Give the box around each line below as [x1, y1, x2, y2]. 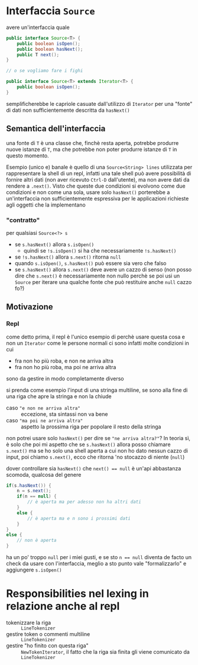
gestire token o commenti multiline [6, 631, 90, 638]
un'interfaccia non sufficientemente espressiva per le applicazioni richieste [6, 195, 189, 202]
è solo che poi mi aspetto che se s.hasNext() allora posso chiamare [6, 441, 171, 448]
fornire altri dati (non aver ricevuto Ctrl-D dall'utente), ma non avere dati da [6, 176, 190, 183]
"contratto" [6, 216, 40, 224]
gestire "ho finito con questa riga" [6, 642, 89, 649]
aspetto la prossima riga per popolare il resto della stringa [21, 423, 161, 430]
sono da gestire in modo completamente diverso [6, 375, 124, 382]
